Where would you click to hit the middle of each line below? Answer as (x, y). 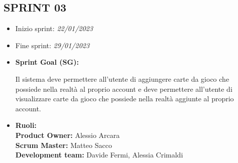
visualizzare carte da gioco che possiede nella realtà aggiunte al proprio (125, 99)
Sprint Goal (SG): (47, 62)
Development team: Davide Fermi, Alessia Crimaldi (99, 155)
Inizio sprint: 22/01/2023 (54, 28)
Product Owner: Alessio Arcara (68, 135)
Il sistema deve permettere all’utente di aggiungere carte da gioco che (122, 78)
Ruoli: (26, 125)
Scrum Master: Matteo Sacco (64, 145)
